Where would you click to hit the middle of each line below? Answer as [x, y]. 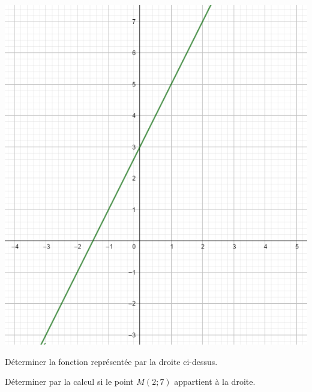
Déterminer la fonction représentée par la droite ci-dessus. [111, 361]
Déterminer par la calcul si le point [69, 381]
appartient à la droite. [215, 381]
